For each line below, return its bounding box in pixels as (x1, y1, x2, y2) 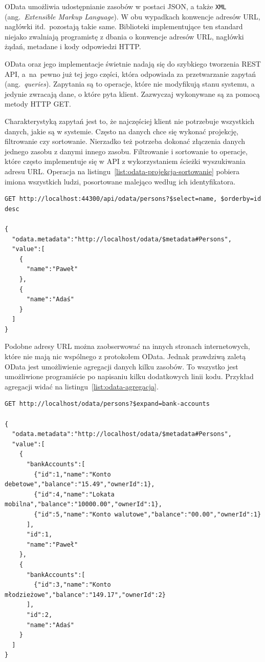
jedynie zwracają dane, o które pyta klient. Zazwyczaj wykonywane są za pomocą (5, 88, 260, 99)
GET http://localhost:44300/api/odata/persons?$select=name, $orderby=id (5, 195, 261, 203)
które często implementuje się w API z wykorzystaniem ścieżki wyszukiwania (5, 156, 246, 167)
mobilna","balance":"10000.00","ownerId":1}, (5, 501, 162, 508)
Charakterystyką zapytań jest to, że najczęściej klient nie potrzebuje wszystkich (5, 116, 255, 126)
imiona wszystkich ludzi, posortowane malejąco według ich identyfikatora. (5, 176, 236, 187)
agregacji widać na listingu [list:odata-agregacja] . (5, 381, 159, 391)
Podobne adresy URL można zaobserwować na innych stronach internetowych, (5, 341, 250, 351)
